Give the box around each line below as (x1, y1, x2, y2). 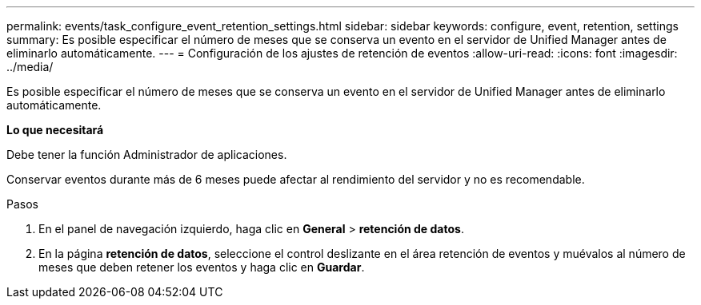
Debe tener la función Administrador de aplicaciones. (6, 148, 287, 161)
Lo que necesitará (6, 123, 104, 137)
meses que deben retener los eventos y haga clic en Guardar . (38, 260, 365, 274)
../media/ (6, 60, 54, 73)
